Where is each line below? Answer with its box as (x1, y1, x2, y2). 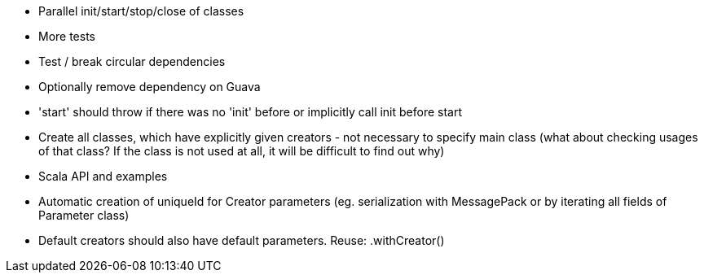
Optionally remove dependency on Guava (38, 80, 261, 94)
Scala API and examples (38, 169, 168, 183)
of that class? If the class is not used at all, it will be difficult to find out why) (38, 144, 445, 158)
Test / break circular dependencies (38, 54, 226, 68)
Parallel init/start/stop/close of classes (38, 4, 244, 18)
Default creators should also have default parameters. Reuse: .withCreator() (38, 233, 445, 247)
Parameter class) (38, 208, 130, 222)
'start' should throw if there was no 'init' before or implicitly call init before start (38, 105, 463, 119)
